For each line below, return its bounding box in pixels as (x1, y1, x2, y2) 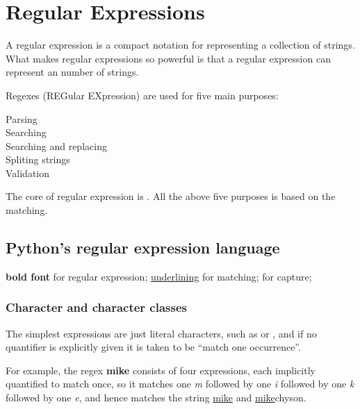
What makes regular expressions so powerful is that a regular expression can (6, 51, 331, 65)
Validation (6, 165, 50, 180)
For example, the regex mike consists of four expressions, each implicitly (6, 362, 316, 377)
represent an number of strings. (6, 65, 139, 79)
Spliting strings (6, 152, 70, 167)
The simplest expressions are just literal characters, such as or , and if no (6, 326, 317, 340)
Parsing (6, 111, 38, 126)
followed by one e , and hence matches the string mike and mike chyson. (6, 390, 306, 405)
